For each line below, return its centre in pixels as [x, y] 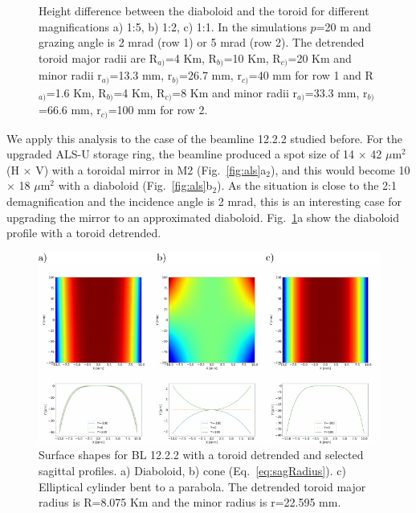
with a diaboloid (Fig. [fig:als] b [135, 185]
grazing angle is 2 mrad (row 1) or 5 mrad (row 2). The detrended [202, 42]
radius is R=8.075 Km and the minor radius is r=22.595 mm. [190, 502]
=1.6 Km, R [76, 92]
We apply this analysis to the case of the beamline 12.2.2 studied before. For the [204, 138]
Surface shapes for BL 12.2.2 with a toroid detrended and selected [201, 455]
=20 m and [344, 26]
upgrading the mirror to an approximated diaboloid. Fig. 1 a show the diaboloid [203, 217]
